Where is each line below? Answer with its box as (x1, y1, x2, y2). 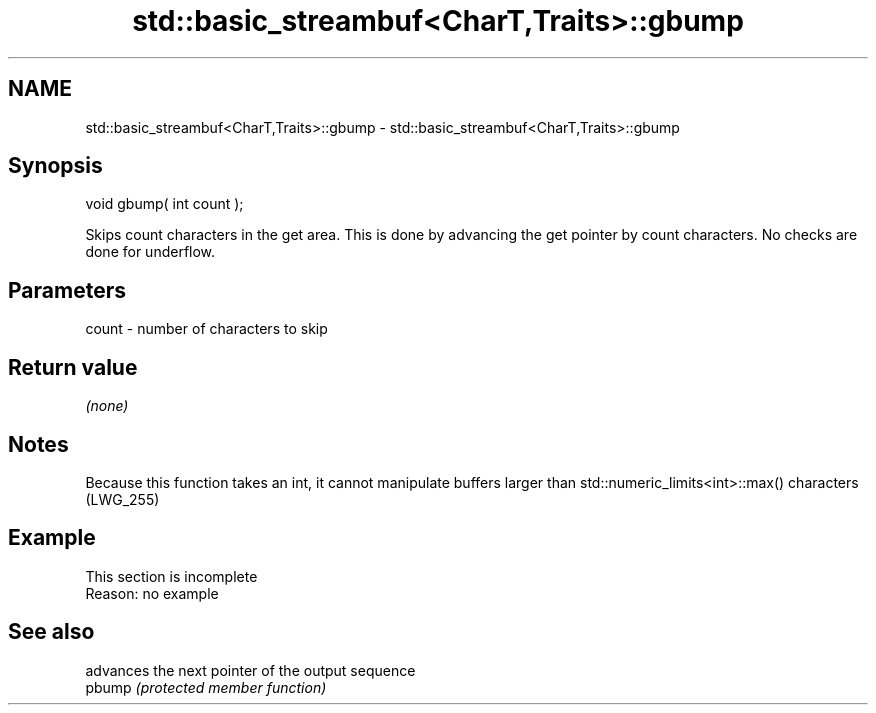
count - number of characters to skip (85, 320, 328, 338)
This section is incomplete (85, 567, 258, 585)
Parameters (8, 277, 126, 303)
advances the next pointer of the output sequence (85, 661, 416, 679)
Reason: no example (85, 584, 219, 602)
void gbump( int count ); (85, 195, 244, 213)
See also (8, 619, 95, 645)
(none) (85, 397, 129, 415)
